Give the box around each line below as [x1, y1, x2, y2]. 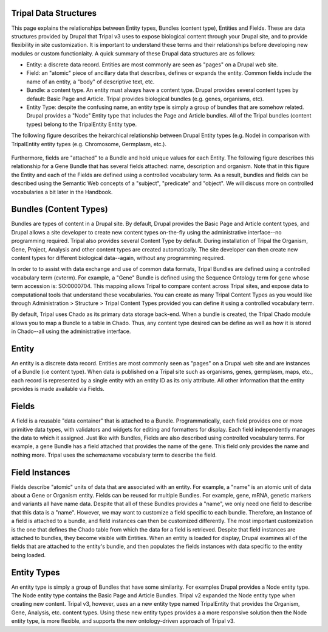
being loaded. [11, 551, 46, 558]
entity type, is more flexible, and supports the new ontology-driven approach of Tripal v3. [11, 617, 235, 625]
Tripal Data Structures [11, 8, 97, 18]
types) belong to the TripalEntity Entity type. [26, 121, 137, 128]
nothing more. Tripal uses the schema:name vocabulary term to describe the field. [11, 451, 217, 458]
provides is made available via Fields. [11, 385, 104, 393]
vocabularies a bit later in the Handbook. [11, 188, 113, 195]
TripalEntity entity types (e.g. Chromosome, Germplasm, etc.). [11, 140, 167, 147]
